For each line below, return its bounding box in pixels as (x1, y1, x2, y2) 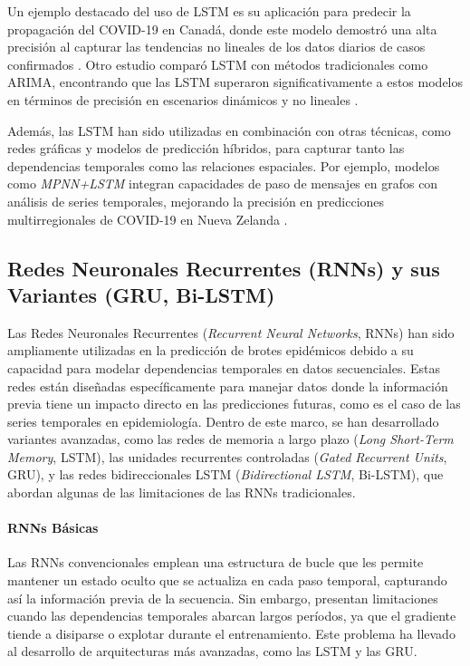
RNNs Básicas (7, 518, 99, 537)
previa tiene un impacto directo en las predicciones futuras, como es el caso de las (7, 394, 461, 413)
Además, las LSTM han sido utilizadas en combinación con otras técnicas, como (7, 121, 451, 140)
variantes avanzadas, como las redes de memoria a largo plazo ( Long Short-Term (7, 430, 454, 449)
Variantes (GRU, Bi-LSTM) (7, 280, 275, 308)
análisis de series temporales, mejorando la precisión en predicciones (7, 191, 385, 210)
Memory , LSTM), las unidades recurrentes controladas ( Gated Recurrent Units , (7, 447, 447, 466)
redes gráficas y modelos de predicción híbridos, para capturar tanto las (7, 139, 405, 158)
